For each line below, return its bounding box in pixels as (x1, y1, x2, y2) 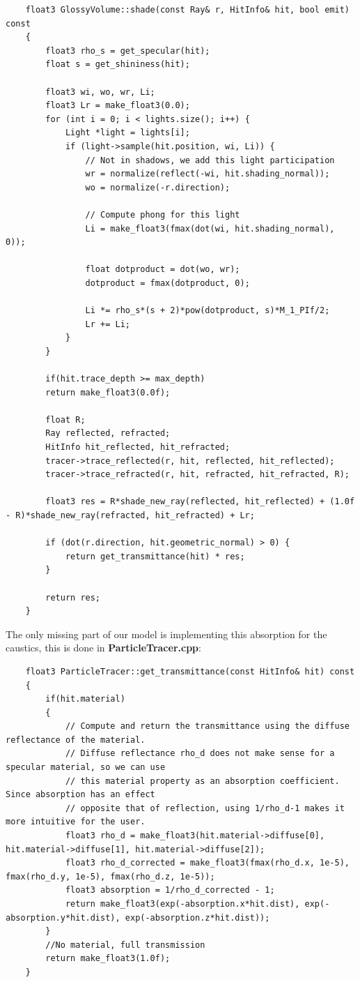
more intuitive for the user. (6, 817, 146, 827)
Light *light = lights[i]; (65, 128, 190, 138)
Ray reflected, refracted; (45, 428, 171, 439)
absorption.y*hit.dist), (6, 912, 120, 923)
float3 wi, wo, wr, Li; (45, 86, 155, 97)
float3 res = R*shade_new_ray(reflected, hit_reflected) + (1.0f (45, 497, 355, 507)
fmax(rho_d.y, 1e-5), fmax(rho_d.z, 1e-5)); (6, 871, 215, 882)
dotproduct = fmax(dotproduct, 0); (85, 278, 250, 288)
